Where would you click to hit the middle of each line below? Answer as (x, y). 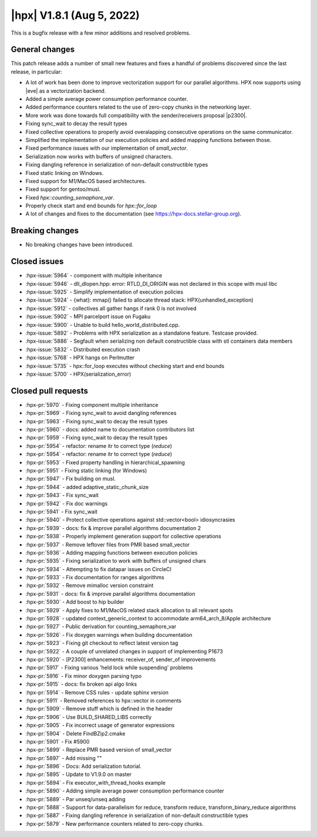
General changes (43, 50)
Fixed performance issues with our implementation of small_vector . (107, 148)
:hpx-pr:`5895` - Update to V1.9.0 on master (79, 774)
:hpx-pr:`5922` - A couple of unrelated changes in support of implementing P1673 (124, 651)
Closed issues (37, 261)
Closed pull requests (49, 391)
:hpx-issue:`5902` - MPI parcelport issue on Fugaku (88, 316)
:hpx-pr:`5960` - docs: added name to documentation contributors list (110, 430)
